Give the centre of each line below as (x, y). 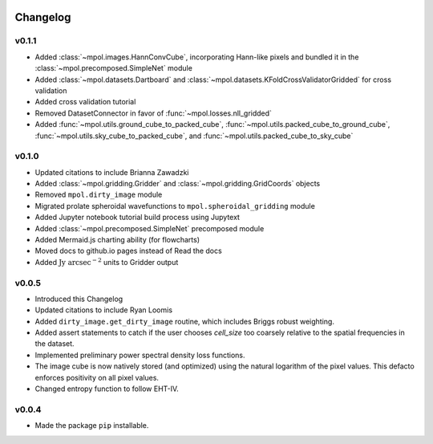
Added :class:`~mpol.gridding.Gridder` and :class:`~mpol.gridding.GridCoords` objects (178, 184)
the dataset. (55, 344)
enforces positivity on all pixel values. (97, 377)
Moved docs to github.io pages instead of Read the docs (128, 251)
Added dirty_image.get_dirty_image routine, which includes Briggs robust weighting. (184, 321)
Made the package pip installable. (92, 426)
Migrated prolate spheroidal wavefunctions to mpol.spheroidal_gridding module (175, 206)
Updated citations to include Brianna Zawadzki (112, 172)
